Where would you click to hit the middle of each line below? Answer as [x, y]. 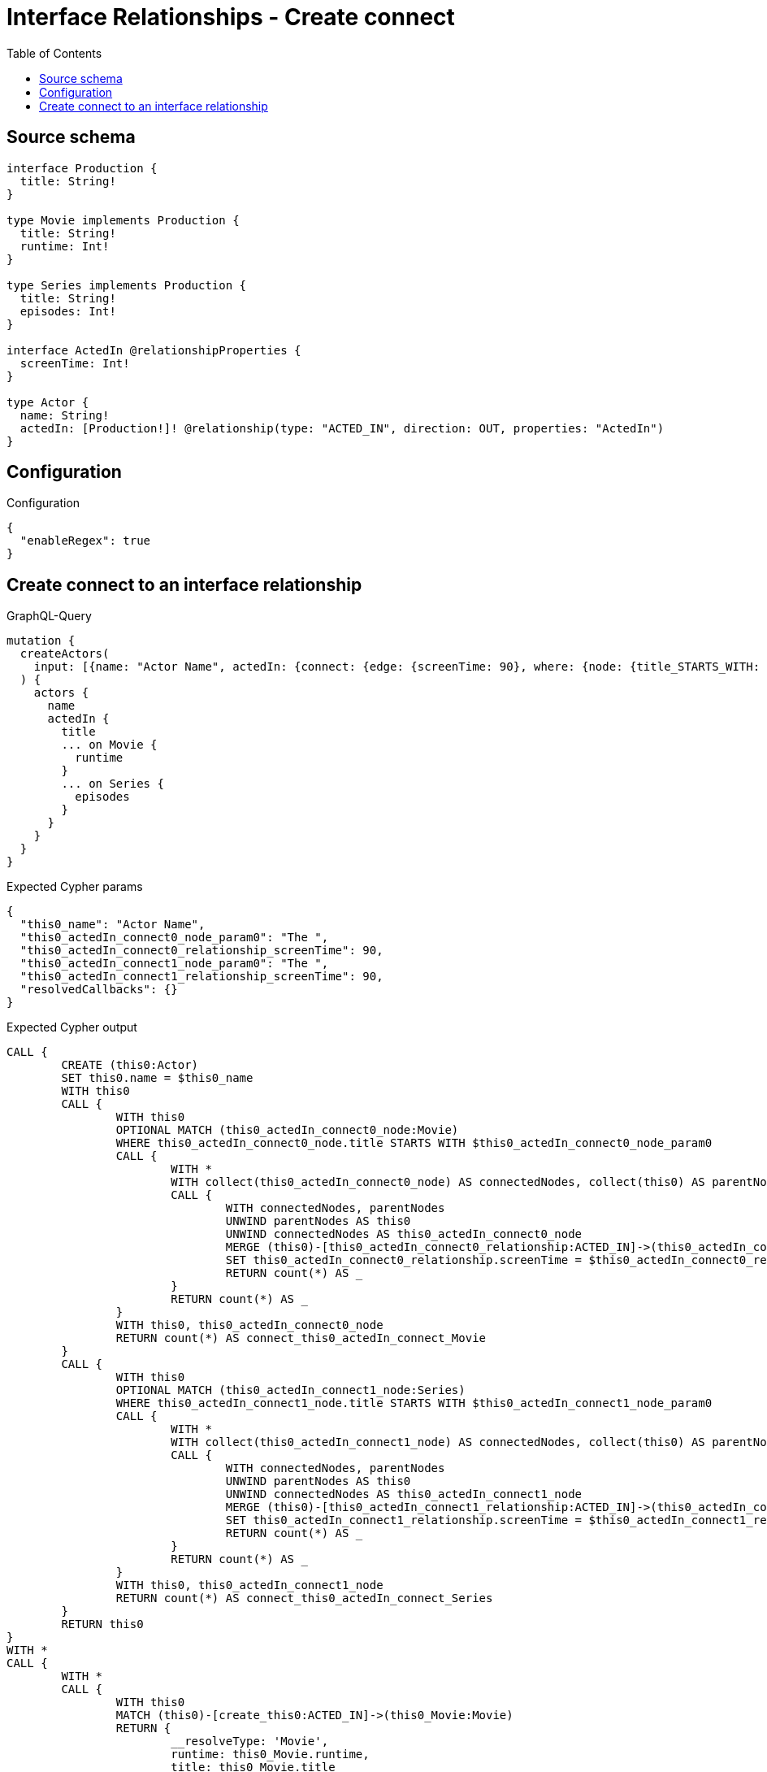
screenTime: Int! [75, 363]
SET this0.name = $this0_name [157, 1078]
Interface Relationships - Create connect [231, 17]
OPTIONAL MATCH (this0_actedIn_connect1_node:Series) [290, 1390]
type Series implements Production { [127, 285]
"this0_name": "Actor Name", [113, 925]
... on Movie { [109, 745]
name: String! [65, 415]
